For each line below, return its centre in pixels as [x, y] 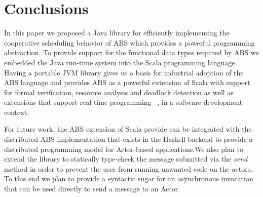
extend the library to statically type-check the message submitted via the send [126, 159]
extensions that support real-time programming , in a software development [123, 102]
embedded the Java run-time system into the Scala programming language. [121, 62]
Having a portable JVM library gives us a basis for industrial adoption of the [124, 72]
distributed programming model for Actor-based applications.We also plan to [124, 149]
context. [16, 112]
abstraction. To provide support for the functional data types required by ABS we [131, 52]
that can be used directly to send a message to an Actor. [92, 189]
